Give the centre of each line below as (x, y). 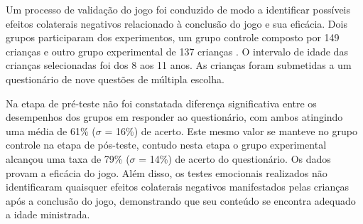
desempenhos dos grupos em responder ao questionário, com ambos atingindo (174, 117)
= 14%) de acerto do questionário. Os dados (235, 158)
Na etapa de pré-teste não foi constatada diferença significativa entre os (161, 103)
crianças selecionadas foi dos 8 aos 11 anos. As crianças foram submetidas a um (179, 65)
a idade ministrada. (48, 214)
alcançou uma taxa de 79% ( (68, 158)
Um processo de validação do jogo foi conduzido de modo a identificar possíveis (178, 9)
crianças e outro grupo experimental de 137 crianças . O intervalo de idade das (177, 51)
